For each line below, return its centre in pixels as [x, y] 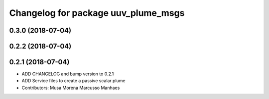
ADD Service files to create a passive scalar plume [73, 81]
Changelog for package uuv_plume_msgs [97, 13]
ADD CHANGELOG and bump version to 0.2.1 [68, 74]
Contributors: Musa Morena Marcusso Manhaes [71, 88]
